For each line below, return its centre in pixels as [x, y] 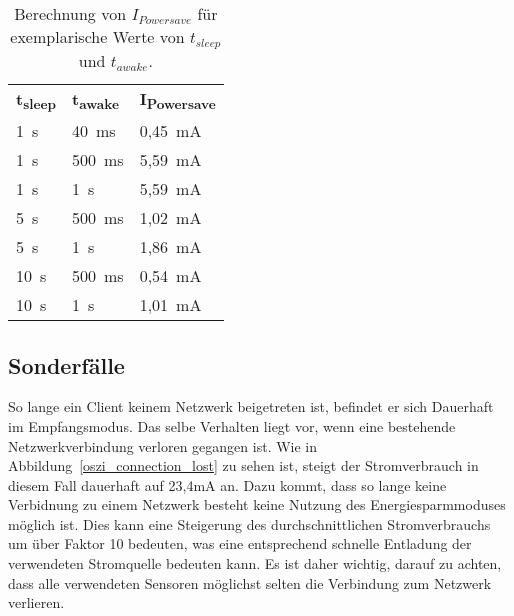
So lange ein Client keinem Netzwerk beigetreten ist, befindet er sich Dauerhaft [251, 406]
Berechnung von [70, 13]
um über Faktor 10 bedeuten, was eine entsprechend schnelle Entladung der [240, 543]
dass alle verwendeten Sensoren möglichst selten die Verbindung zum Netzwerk [250, 582]
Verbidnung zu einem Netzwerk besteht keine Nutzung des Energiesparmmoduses [257, 504]
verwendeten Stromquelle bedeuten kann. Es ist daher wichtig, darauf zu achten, [255, 563]
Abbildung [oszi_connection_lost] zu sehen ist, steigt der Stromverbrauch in [243, 465]
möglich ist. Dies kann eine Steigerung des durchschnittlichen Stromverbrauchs [249, 523]
